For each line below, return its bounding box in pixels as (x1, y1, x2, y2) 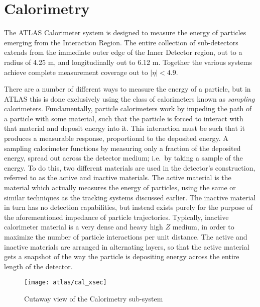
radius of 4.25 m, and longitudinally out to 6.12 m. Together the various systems (4, 56, 252, 67)
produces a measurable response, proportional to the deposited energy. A (4, 133, 228, 143)
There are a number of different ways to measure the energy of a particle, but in (4, 84, 251, 94)
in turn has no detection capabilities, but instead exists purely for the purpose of (4, 202, 252, 212)
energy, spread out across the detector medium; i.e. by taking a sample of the (4, 152, 243, 163)
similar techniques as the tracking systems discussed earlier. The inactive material (4, 192, 256, 202)
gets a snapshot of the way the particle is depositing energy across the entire (4, 251, 239, 262)
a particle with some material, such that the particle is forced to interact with (4, 113, 243, 123)
